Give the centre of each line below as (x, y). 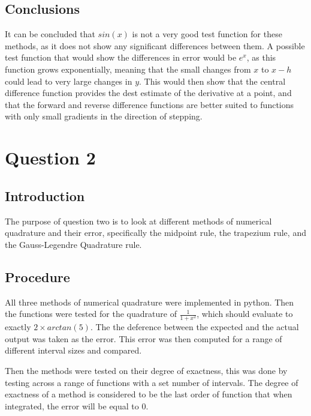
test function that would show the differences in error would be (121, 57)
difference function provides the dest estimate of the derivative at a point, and (148, 93)
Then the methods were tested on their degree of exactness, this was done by (146, 371)
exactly (18, 327)
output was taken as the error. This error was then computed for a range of (144, 338)
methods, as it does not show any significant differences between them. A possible (155, 45)
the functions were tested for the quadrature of (91, 314)
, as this (261, 57)
